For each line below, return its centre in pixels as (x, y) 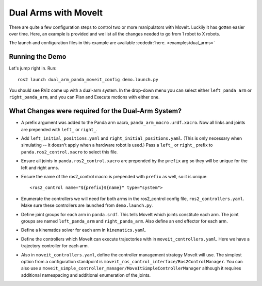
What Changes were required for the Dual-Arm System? (95, 111)
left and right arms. (40, 168)
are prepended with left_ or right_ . (59, 129)
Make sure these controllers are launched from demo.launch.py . (87, 205)
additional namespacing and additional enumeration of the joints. (86, 275)
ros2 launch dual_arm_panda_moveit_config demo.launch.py (88, 79)
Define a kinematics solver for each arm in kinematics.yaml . (84, 230)
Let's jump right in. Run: (33, 68)
